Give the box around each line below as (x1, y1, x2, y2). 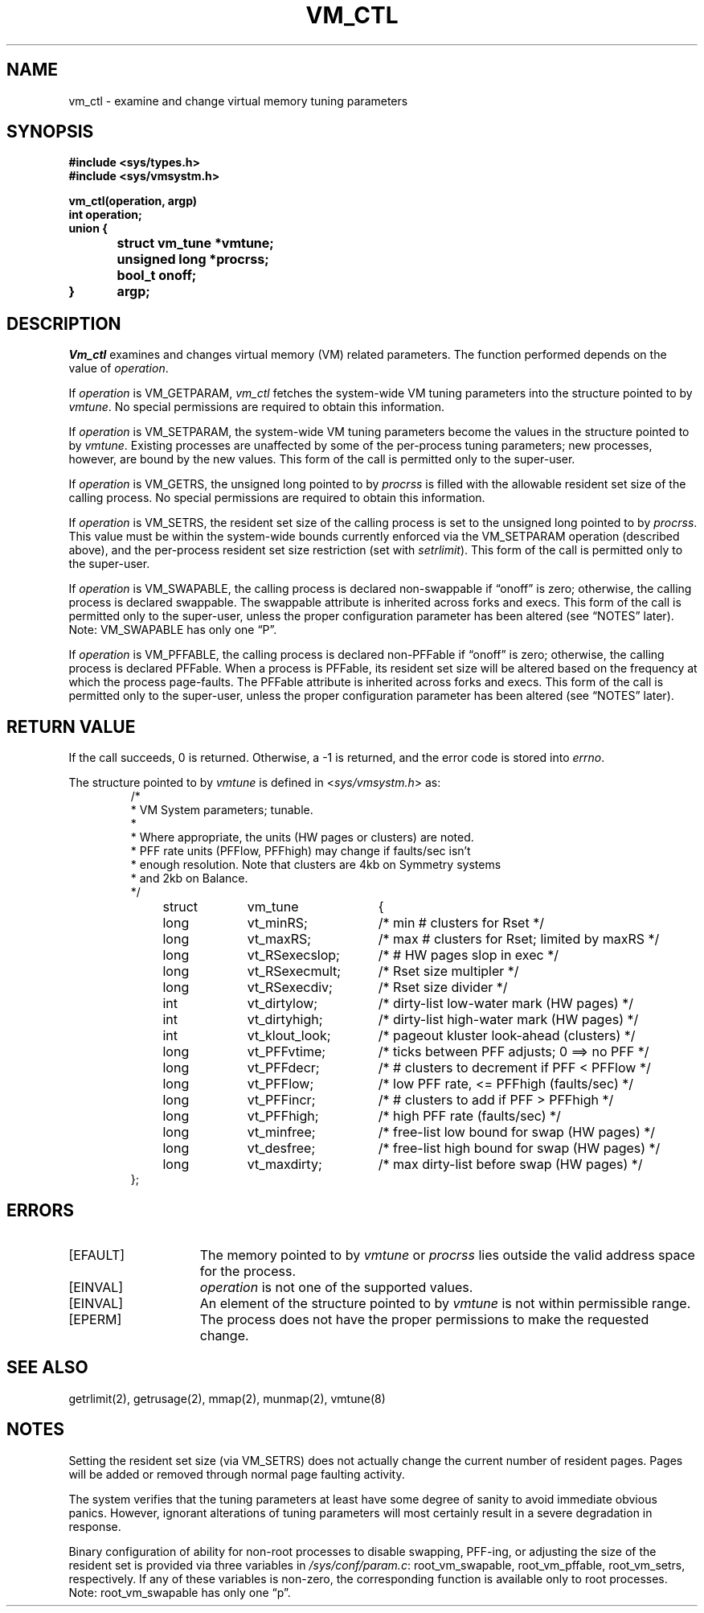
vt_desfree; (247, 1140, 316, 1157)
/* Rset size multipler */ (378, 963, 519, 980)
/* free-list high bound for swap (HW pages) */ (378, 1140, 661, 1157)
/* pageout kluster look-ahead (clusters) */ (378, 1027, 636, 1044)
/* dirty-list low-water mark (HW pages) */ (378, 995, 633, 1012)
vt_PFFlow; (247, 1076, 314, 1092)
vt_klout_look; (247, 1027, 331, 1044)
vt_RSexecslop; (247, 947, 340, 964)
